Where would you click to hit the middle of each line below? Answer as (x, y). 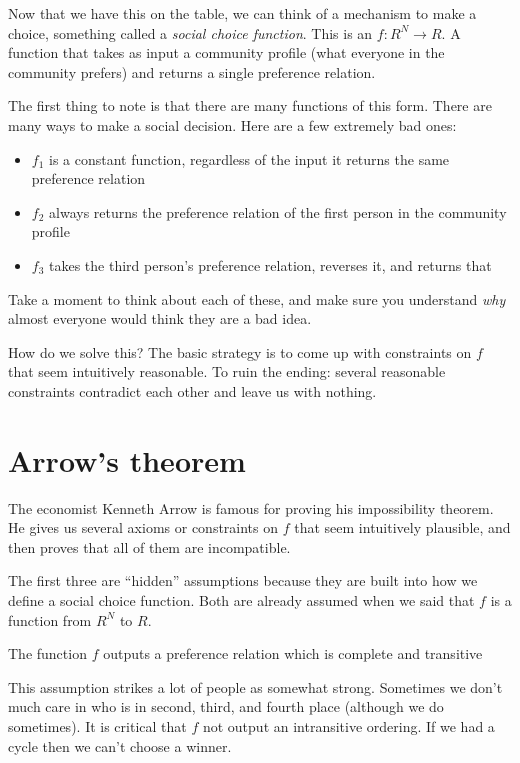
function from (50, 619)
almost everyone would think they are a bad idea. (160, 318)
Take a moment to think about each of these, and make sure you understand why (257, 298)
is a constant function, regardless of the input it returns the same (249, 158)
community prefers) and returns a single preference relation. (192, 71)
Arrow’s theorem (127, 459)
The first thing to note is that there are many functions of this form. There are (250, 105)
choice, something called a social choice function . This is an (190, 32)
